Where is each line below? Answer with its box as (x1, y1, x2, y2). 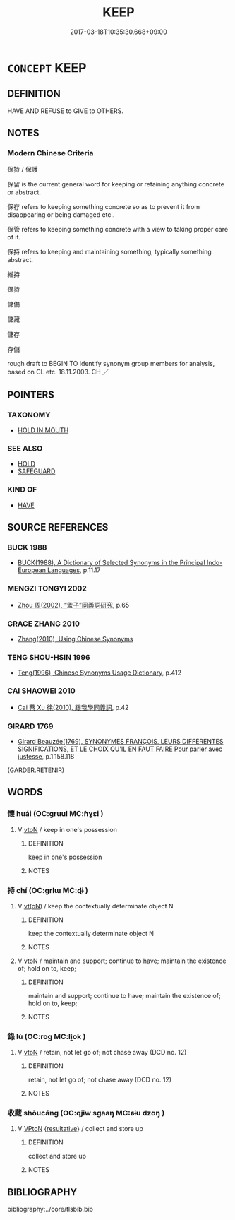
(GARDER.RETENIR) (7, 766, 65, 774)
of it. (7, 233, 21, 242)
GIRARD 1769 (7, 721, 54, 731)
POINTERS (7, 389, 55, 401)
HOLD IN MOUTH (17, 426, 69, 434)
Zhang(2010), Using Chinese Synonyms (17, 635, 133, 643)
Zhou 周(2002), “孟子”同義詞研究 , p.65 (17, 600, 129, 609)
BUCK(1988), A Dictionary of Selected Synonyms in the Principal (17, 559, 206, 567)
